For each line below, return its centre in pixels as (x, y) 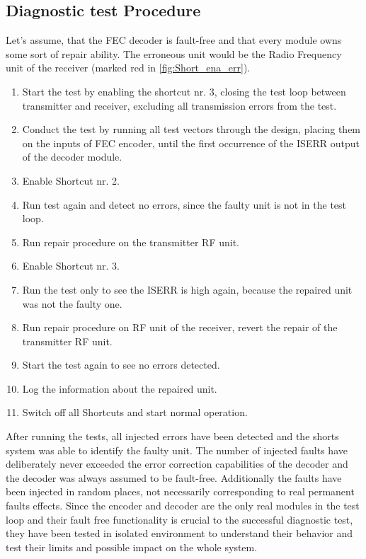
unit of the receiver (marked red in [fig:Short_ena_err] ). (128, 68)
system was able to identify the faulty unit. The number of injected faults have (177, 450)
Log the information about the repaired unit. (120, 388)
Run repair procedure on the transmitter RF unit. (131, 242)
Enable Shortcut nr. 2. (71, 180)
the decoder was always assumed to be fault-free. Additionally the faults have (174, 477)
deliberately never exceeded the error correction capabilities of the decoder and (177, 464)
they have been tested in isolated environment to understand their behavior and (179, 533)
